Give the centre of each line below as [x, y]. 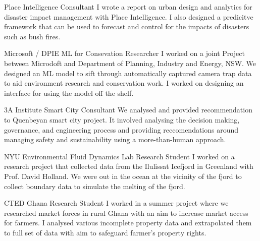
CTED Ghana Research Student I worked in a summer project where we [116, 203]
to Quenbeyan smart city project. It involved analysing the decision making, [122, 119]
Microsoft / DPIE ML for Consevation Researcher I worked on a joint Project [124, 53]
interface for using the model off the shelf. [69, 93]
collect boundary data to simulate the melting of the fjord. [95, 186]
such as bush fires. [32, 36]
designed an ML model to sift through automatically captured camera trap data [128, 73]
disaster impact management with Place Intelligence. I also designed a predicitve [129, 16]
